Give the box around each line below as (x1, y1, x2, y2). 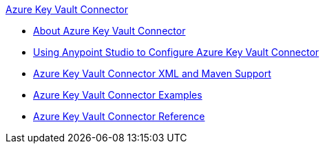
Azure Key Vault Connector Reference (33, 110, 205, 122)
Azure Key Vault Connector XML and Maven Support (33, 68, 271, 79)
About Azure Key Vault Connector (33, 25, 186, 37)
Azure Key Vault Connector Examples (33, 89, 202, 101)
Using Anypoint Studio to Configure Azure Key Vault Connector (33, 46, 319, 58)
